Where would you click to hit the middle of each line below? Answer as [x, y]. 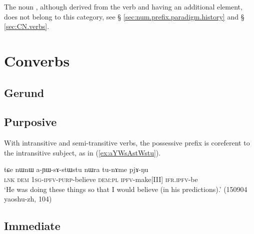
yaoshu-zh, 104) [28, 199]
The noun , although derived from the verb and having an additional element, [123, 6]
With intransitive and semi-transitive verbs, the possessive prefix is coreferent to [127, 143]
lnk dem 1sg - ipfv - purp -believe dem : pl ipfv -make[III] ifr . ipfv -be [101, 179]
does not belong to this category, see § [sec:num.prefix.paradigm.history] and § [124, 16]
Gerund [24, 92]
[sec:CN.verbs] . [27, 26]
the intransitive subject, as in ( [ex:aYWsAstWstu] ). [82, 152]
